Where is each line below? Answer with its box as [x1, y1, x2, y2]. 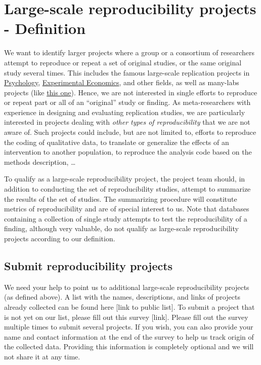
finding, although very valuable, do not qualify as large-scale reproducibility [4, 223, 239, 234]
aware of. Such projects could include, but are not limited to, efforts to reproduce [4, 127, 256, 137]
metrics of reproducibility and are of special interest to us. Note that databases [4, 203, 249, 214]
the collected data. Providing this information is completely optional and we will [4, 341, 254, 352]
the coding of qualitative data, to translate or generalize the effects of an [4, 136, 229, 147]
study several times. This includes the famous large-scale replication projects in [4, 67, 250, 78]
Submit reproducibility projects [4, 258, 173, 273]
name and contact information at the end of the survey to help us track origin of [4, 331, 254, 342]
